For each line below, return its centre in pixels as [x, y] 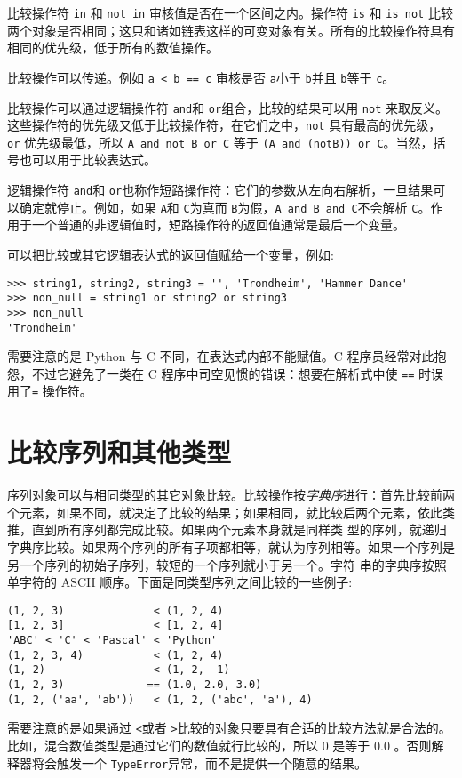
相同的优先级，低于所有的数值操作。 [113, 48]
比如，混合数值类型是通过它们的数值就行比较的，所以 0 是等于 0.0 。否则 [219, 746]
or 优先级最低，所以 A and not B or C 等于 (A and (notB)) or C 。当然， [220, 142]
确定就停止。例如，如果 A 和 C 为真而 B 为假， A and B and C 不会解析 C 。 [225, 207]
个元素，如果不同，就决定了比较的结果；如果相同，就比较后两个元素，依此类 [231, 512]
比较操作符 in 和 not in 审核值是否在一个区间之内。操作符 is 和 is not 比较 [230, 12]
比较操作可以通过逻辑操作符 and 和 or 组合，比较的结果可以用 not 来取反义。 [227, 107]
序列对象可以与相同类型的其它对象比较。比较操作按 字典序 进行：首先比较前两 [231, 495]
